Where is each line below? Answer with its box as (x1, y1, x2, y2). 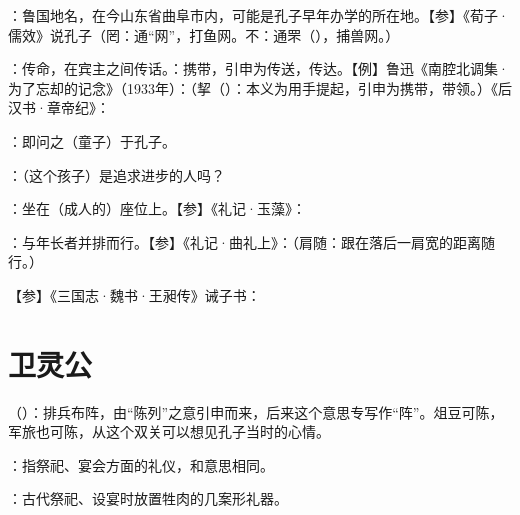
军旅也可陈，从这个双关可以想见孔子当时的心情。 (8, 421, 330, 442)
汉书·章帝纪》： (8, 97, 110, 118)
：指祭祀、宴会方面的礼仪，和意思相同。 (8, 454, 274, 475)
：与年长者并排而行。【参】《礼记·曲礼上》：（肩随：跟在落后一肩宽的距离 (8, 231, 481, 252)
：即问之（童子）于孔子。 (8, 130, 176, 151)
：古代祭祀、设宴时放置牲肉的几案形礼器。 (8, 488, 288, 509)
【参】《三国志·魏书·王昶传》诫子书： (8, 284, 261, 305)
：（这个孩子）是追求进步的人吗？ (8, 164, 225, 185)
